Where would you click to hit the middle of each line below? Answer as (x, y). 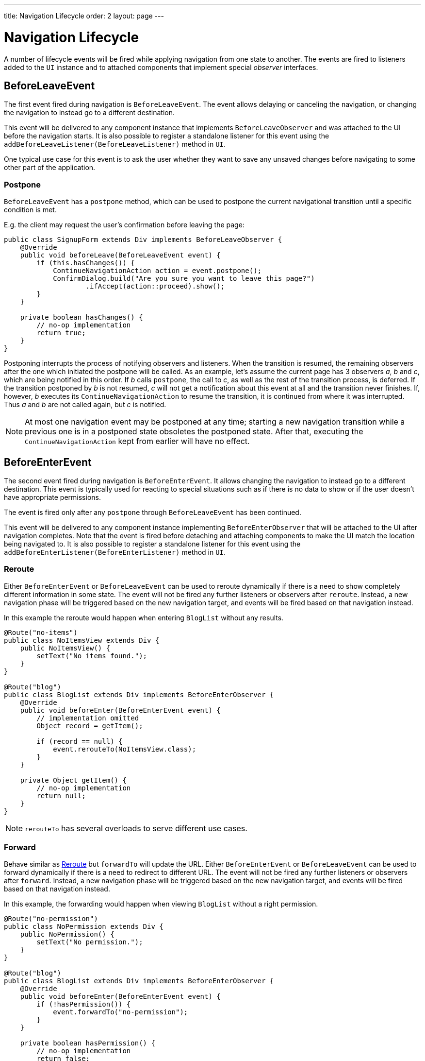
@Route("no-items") (41, 632)
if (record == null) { (80, 741)
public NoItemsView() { (65, 648)
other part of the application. (50, 168)
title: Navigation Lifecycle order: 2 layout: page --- (84, 16)
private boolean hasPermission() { (88, 1043)
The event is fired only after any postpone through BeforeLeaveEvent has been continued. (153, 512)
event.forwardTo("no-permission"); (121, 1012)
